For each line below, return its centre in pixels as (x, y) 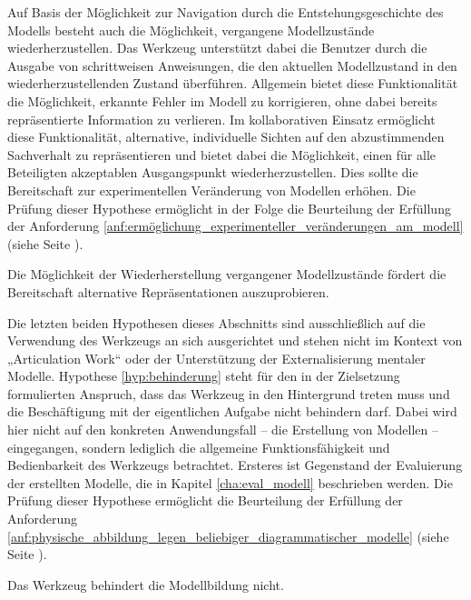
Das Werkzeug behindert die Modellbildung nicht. (146, 584)
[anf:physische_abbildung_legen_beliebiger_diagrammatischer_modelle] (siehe (228, 536)
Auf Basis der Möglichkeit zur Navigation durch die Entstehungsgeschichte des (226, 12)
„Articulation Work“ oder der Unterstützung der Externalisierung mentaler (216, 358)
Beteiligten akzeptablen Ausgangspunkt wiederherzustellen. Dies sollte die (213, 172)
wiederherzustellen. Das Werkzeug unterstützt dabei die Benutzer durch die (217, 48)
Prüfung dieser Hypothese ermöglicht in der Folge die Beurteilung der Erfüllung (229, 208)
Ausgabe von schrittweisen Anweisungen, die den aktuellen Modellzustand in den (232, 65)
